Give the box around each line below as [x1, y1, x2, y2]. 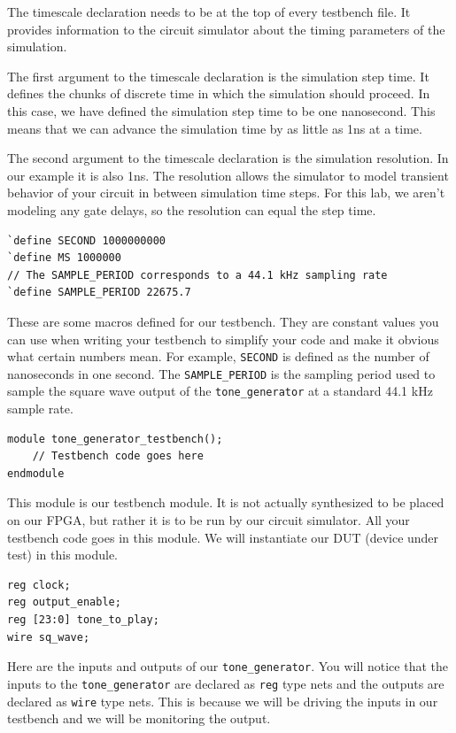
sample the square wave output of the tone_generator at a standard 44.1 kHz [7, 382, 433, 400]
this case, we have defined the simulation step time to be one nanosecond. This [7, 101, 436, 120]
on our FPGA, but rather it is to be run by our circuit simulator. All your [7, 511, 410, 529]
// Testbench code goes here [32, 450, 204, 463]
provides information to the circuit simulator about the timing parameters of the [7, 19, 445, 38]
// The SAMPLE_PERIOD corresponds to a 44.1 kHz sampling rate [7, 268, 388, 282]
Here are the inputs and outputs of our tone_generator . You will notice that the [7, 657, 448, 675]
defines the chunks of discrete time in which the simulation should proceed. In [7, 84, 430, 103]
